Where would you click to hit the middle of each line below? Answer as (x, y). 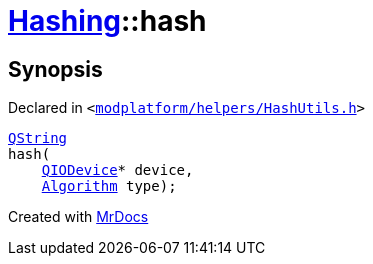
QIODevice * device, (117, 170)
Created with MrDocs (78, 217)
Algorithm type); (109, 186)
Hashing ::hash (107, 21)
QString (38, 138)
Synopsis (55, 69)
